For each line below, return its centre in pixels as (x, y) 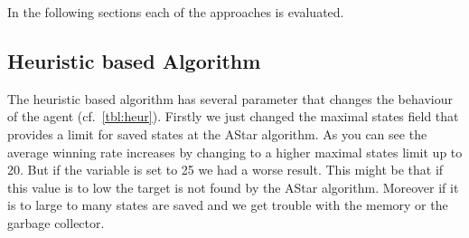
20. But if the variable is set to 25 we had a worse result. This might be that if (225, 170)
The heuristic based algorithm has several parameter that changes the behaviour (230, 98)
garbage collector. (56, 222)
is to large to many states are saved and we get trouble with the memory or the (228, 205)
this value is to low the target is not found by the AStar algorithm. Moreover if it (233, 187)
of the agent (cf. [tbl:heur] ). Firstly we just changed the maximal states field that (233, 116)
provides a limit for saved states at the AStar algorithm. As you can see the (217, 133)
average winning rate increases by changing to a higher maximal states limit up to (235, 152)
